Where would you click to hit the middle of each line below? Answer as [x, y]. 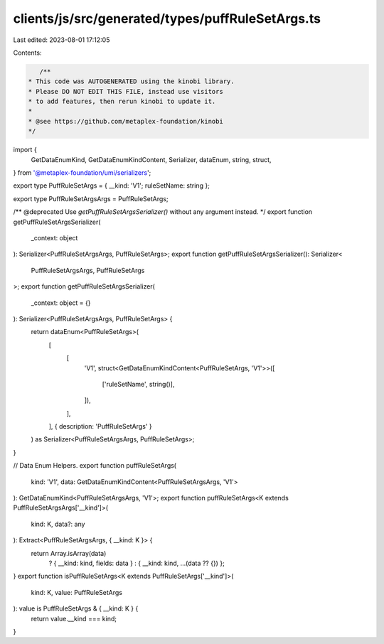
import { [25, 150]
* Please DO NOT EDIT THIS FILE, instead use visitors [126, 91]
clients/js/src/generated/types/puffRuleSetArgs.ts [167, 18]
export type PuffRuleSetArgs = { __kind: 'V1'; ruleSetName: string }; [111, 186]
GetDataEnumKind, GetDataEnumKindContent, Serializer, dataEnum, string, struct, [151, 159]
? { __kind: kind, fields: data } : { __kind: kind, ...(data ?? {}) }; [137, 563]
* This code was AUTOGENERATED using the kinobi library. [131, 81]
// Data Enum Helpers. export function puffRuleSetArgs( [95, 466]
